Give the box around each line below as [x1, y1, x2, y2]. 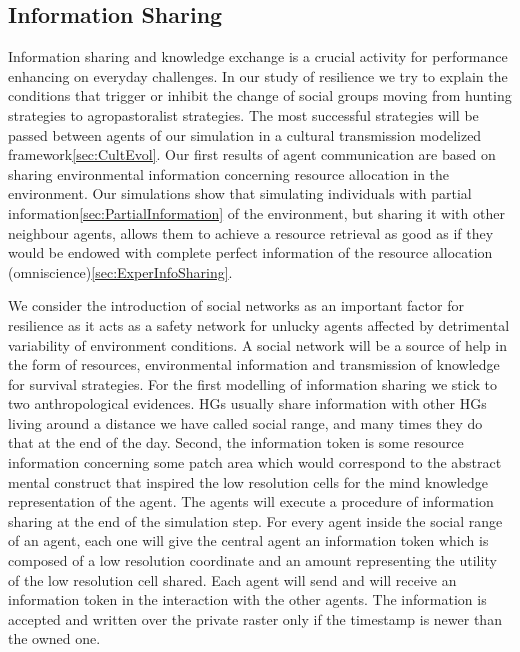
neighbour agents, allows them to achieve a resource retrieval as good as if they [8, 222, 494, 243]
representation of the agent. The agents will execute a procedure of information [8, 491, 494, 512]
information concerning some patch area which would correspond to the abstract [8, 452, 502, 473]
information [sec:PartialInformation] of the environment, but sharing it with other [8, 202, 505, 223]
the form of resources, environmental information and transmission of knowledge [8, 354, 500, 375]
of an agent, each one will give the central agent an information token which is [8, 530, 489, 551]
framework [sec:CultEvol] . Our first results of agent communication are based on [8, 144, 496, 165]
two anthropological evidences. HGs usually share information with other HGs [8, 393, 487, 414]
